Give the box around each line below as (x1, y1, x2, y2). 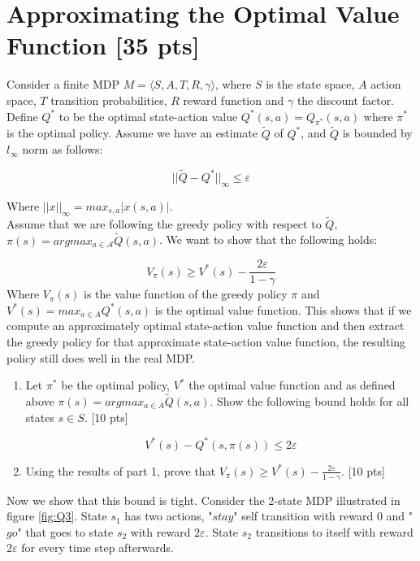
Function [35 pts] (6, 28, 200, 62)
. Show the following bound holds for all (210, 392, 409, 409)
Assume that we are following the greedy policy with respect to (6, 215, 322, 232)
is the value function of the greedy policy (84, 285, 288, 302)
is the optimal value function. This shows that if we (154, 301, 412, 318)
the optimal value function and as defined (188, 376, 396, 394)
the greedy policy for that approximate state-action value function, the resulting (6, 333, 406, 350)
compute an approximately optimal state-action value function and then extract (6, 317, 405, 334)
